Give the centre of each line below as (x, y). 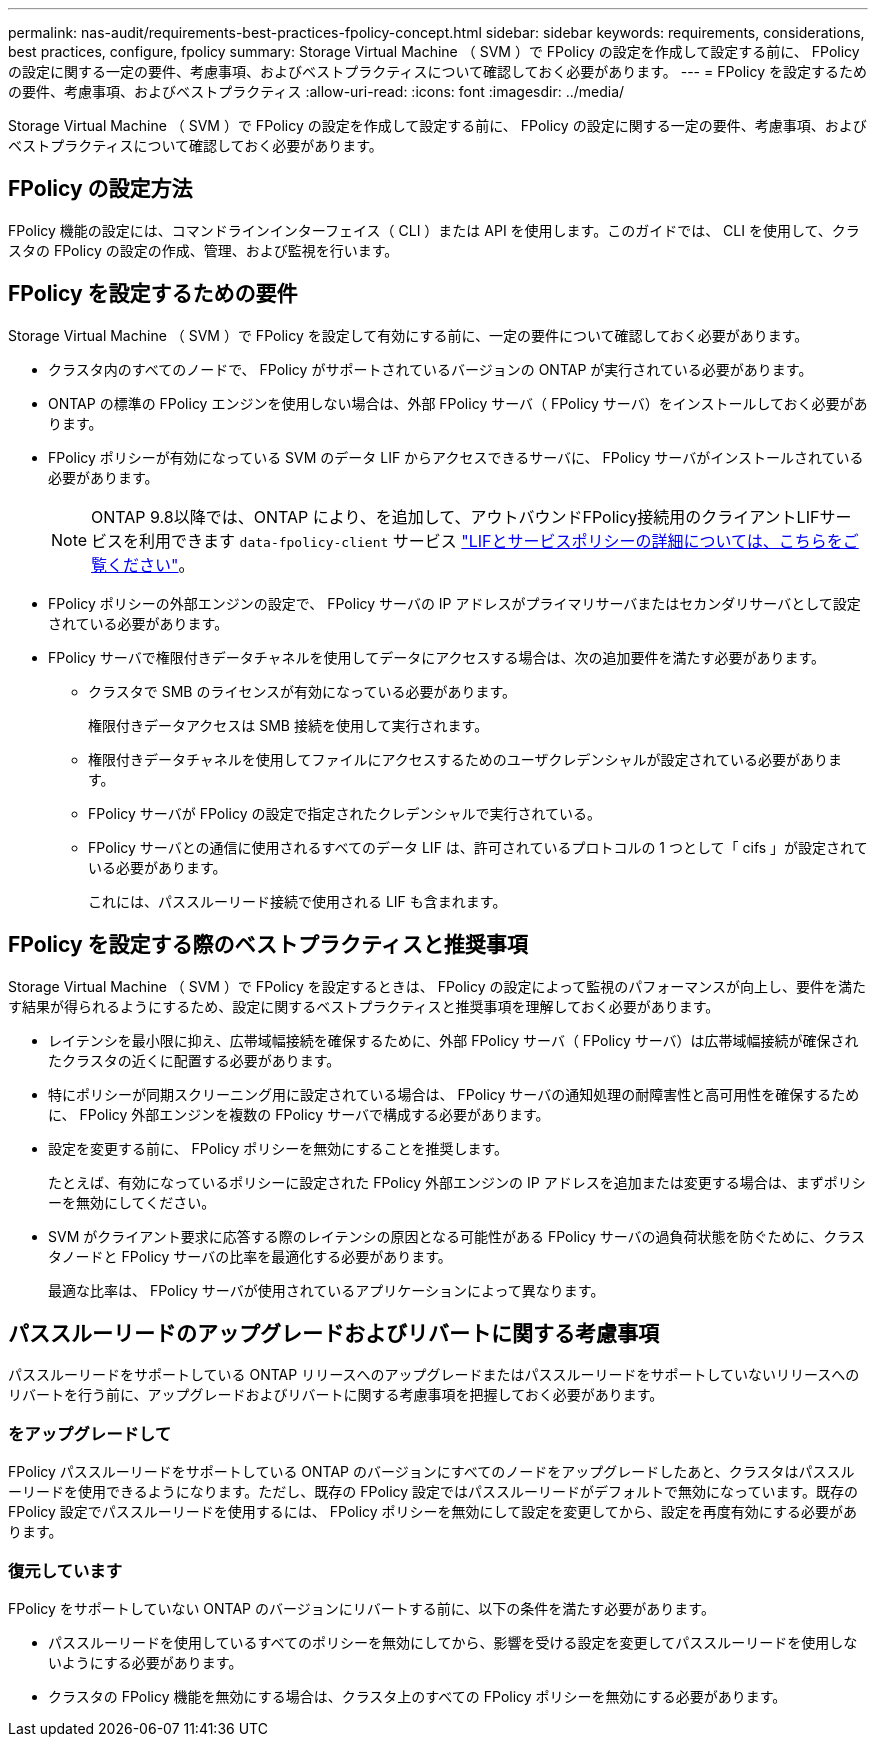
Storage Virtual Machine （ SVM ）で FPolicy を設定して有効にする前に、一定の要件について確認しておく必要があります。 (408, 335)
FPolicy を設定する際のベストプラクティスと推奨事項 (268, 945)
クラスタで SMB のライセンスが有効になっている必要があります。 (302, 691)
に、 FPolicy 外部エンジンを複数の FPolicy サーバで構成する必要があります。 (299, 1114)
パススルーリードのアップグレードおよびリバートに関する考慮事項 (333, 1333)
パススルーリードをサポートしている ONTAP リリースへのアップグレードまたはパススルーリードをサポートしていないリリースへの (434, 1375)
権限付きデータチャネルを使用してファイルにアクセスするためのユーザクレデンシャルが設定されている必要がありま (465, 759)
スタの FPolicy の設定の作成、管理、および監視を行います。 (203, 250)
